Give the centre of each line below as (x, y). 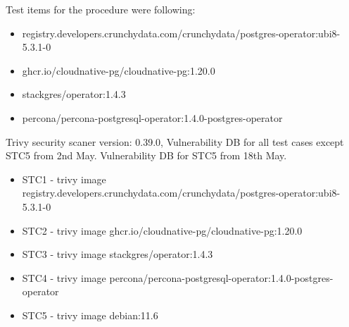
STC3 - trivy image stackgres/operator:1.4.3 (118, 254)
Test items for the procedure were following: (101, 9)
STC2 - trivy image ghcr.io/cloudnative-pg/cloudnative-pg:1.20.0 (162, 230)
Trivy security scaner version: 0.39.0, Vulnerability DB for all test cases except (175, 141)
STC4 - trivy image (64, 277)
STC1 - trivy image (64, 179)
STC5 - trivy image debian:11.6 (90, 315)
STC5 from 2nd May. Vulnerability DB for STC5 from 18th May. (146, 155)
